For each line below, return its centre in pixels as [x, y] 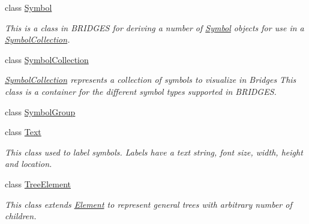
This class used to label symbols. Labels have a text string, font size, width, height [154, 152]
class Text [23, 132]
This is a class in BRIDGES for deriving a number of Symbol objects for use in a [154, 27]
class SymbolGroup [40, 111]
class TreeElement [38, 183]
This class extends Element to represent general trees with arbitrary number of [148, 204]
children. [21, 216]
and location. [28, 164]
